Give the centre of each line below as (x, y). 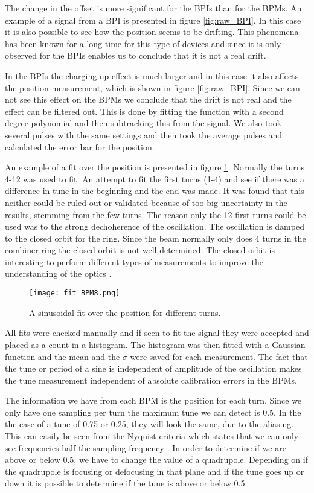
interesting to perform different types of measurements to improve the (134, 261)
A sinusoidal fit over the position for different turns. (125, 312)
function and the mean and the (62, 356)
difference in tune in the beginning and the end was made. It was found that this (155, 191)
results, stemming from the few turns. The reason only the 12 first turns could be (155, 214)
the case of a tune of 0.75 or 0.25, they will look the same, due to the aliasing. (149, 424)
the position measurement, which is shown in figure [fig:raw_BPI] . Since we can (152, 87)
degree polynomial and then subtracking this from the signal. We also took (143, 123)
